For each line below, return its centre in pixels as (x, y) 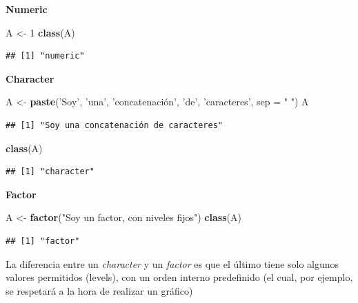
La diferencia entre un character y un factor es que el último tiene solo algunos (172, 263)
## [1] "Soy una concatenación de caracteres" (114, 125)
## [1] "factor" (43, 241)
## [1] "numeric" (45, 56)
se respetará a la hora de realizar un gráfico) (99, 290)
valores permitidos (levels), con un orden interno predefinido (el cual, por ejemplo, (179, 277)
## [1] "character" (50, 172)
